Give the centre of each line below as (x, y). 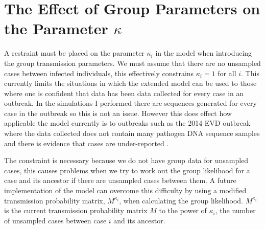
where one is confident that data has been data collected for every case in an (124, 93)
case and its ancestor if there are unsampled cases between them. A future (120, 180)
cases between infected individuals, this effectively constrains (99, 73)
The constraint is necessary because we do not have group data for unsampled (126, 160)
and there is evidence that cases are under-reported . (87, 143)
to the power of (183, 210)
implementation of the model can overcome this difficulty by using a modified (125, 190)
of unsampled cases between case (55, 220)
